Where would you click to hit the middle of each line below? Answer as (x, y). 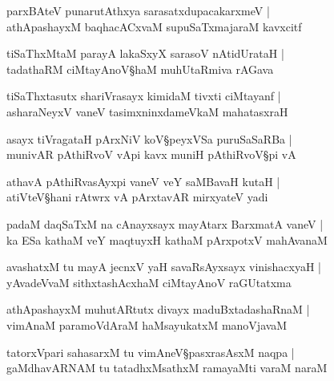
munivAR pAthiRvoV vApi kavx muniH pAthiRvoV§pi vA (151, 154)
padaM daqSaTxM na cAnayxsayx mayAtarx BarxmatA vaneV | (165, 223)
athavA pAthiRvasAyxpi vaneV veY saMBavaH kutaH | (143, 181)
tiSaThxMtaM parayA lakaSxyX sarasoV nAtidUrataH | (145, 53)
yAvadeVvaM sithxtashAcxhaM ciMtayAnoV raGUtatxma (149, 282)
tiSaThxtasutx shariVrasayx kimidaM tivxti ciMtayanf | (144, 96)
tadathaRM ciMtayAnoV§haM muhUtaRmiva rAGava (140, 69)
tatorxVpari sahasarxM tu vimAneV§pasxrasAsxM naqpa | (151, 352)
